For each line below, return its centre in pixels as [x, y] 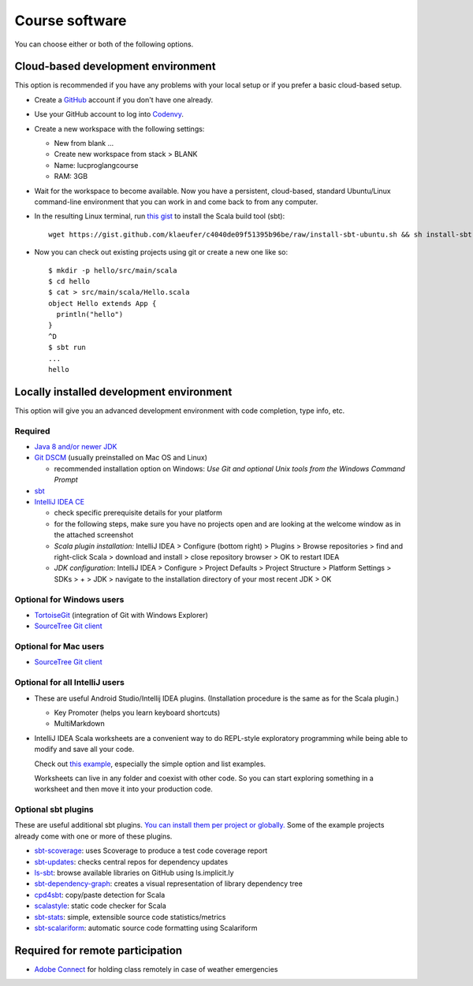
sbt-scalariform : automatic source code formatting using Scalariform [146, 928]
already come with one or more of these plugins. [93, 836]
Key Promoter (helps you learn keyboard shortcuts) [137, 713]
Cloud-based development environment [115, 67]
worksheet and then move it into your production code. [123, 789]
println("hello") [90, 314]
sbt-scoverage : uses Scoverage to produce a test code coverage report [151, 850]
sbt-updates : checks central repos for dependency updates [131, 861]
